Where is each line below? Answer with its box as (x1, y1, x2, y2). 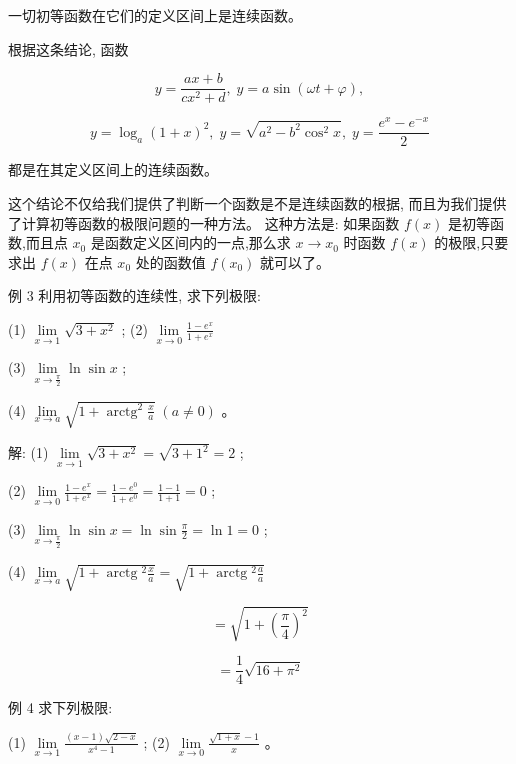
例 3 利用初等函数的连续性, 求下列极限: (8, 285, 261, 306)
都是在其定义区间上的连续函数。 (8, 159, 218, 180)
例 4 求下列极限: (8, 697, 113, 718)
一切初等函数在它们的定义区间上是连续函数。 (8, 5, 302, 25)
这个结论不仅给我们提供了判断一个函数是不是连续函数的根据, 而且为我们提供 (8, 192, 507, 213)
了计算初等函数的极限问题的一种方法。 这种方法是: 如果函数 (8, 212, 400, 233)
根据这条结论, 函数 (8, 38, 129, 59)
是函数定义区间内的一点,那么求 (90, 232, 291, 253)
